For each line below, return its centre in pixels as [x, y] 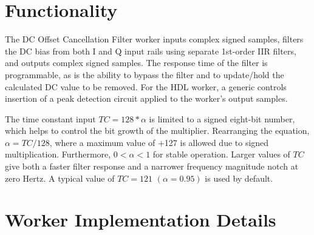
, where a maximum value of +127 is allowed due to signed [159, 142]
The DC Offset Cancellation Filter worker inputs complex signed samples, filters [154, 39]
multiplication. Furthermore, [58, 154]
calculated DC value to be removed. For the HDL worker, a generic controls [146, 86]
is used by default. [239, 178]
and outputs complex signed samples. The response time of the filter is [136, 63]
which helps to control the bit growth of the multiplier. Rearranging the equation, [157, 131]
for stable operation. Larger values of [221, 154]
